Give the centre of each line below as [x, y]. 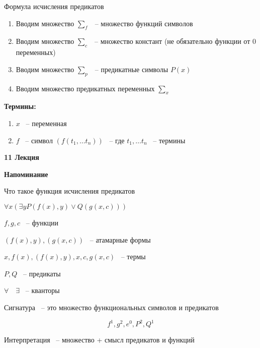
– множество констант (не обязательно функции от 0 [175, 41]
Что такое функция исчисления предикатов [70, 191]
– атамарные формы [120, 239]
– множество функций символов [144, 23]
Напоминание [26, 174]
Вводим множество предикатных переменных [85, 88]
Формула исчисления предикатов [54, 6]
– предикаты [42, 273]
